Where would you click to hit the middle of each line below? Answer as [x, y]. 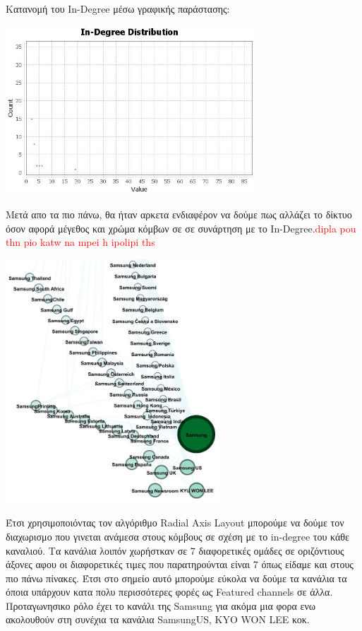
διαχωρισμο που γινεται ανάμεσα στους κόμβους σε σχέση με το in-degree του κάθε [177, 536]
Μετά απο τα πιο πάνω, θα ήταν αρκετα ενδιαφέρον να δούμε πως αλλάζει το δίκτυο [179, 214]
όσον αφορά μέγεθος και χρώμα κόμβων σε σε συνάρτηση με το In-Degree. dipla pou [181, 228]
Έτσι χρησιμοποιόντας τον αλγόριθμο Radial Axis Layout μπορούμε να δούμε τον [175, 523]
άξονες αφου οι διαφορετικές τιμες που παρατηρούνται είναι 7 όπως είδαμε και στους [180, 564]
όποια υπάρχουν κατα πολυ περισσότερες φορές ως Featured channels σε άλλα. [169, 592]
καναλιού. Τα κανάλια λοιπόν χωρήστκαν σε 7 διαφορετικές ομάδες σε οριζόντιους [175, 550]
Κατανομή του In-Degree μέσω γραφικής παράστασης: [118, 8]
